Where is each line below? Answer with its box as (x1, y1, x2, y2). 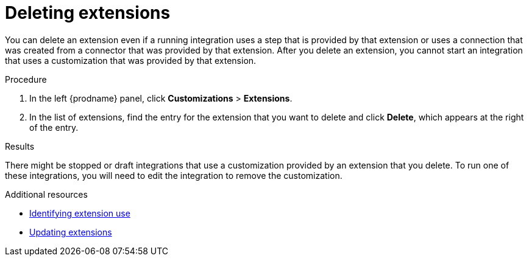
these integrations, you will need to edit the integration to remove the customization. (5, 170, 343, 181)
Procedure (5, 74, 47, 85)
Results (5, 141, 35, 151)
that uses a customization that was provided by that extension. (5, 55, 257, 66)
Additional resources (5, 189, 88, 200)
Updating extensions (29, 226, 112, 237)
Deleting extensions (5, 2, 171, 23)
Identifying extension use (29, 207, 130, 218)
